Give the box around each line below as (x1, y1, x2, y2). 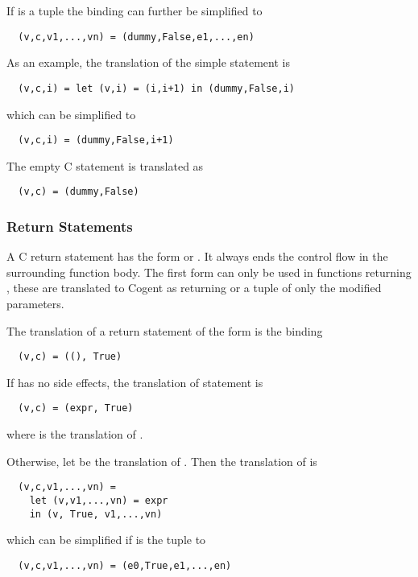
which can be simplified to (6, 105, 136, 122)
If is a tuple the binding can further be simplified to (6, 2, 263, 19)
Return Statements (6, 216, 133, 236)
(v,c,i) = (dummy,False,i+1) (18, 134, 174, 146)
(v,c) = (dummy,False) (18, 186, 139, 198)
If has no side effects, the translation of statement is (6, 373, 263, 390)
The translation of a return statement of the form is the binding (6, 322, 323, 339)
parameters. (6, 295, 64, 311)
